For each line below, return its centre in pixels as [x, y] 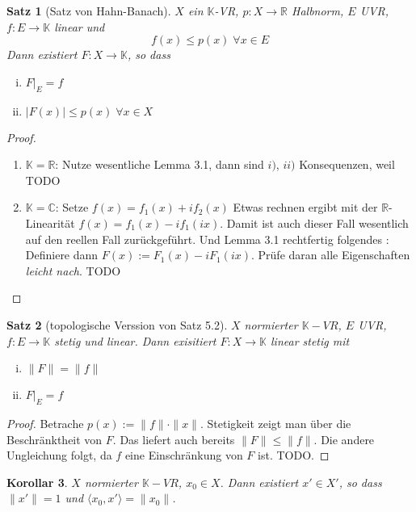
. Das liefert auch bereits [174, 439]
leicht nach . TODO [73, 270]
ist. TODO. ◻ [294, 455]
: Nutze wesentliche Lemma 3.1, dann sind [160, 164]
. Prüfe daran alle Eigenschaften [331, 255]
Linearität [50, 222]
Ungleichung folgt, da [59, 455]
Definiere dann [62, 255]
